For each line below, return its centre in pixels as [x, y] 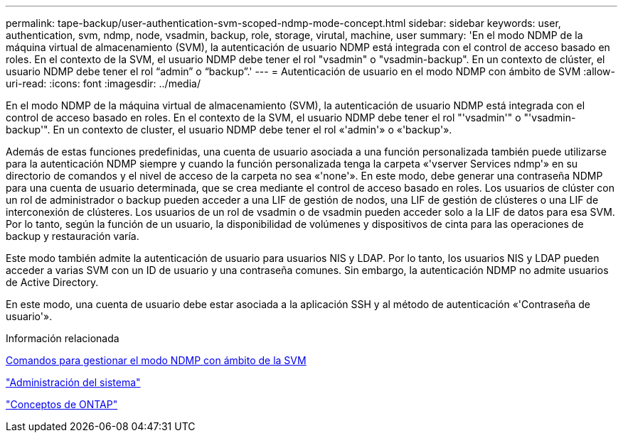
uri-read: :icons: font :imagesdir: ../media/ [103, 83]
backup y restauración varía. [73, 236]
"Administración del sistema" [73, 382]
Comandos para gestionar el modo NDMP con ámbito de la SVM [156, 360]
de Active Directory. [52, 282]
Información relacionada [63, 338]
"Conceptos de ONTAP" [62, 404]
